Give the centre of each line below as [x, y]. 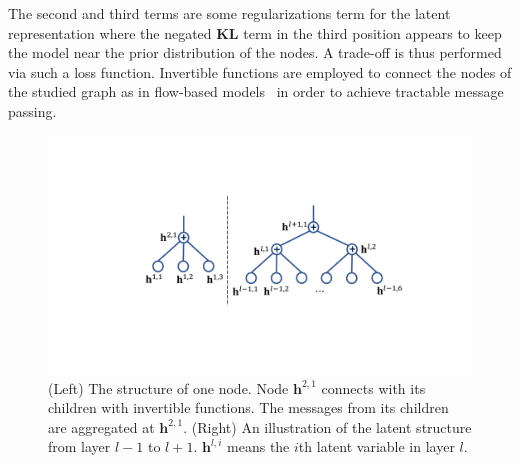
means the [258, 446]
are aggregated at [101, 426]
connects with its [373, 387]
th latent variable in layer [376, 446]
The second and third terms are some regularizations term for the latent [229, 13]
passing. [32, 110]
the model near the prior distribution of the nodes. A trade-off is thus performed [255, 52]
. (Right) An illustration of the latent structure [327, 426]
